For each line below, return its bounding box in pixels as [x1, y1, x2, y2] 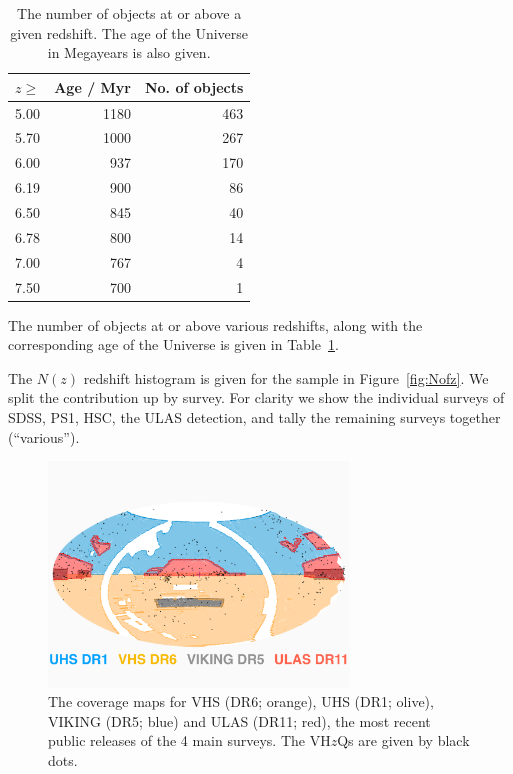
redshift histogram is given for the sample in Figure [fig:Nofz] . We [83, 367, 489, 388]
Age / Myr [54, 76, 131, 97]
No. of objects [144, 76, 244, 97]
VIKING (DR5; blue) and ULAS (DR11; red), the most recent [48, 710, 431, 731]
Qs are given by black [337, 730, 470, 751]
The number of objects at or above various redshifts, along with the [8, 314, 423, 335]
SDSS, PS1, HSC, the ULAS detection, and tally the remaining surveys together [8, 407, 501, 427]
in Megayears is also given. [47, 42, 211, 63]
